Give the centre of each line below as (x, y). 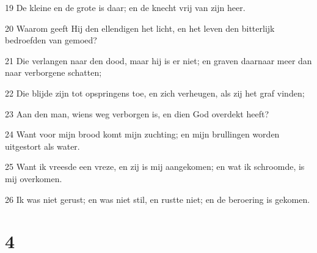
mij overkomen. (34, 178)
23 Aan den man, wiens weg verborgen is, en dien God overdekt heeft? (137, 113)
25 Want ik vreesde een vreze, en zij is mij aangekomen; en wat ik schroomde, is (155, 167)
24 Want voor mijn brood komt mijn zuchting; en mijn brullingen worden (142, 134)
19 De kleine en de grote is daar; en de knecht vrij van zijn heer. (125, 7)
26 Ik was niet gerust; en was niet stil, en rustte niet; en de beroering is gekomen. (158, 199)
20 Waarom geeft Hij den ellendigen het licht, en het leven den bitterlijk (140, 28)
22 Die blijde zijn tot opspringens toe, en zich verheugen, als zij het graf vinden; (155, 93)
